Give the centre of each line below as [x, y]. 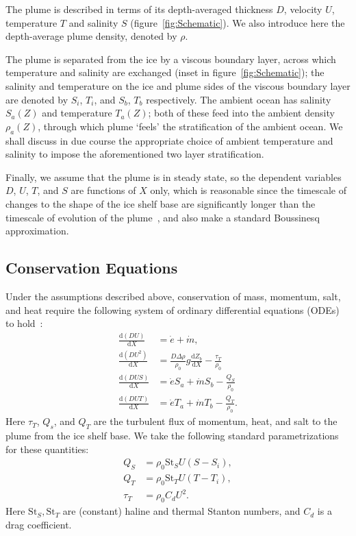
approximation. [37, 231]
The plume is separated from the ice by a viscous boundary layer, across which [171, 59]
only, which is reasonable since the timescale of [248, 190]
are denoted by [37, 99]
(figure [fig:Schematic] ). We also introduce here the [238, 22]
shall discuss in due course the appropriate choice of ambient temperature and [169, 140]
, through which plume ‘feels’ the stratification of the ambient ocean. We [190, 126]
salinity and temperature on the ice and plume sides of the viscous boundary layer [178, 85]
